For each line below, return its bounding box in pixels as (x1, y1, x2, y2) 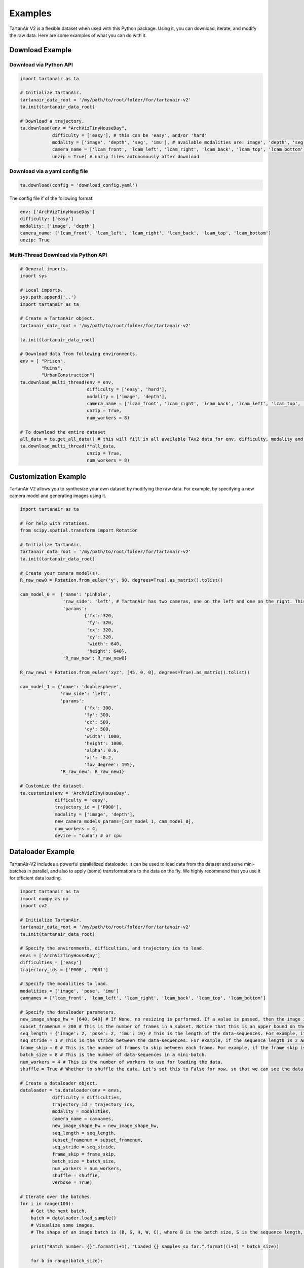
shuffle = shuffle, (52, 1172, 101, 1178)
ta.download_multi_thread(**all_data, (20, 443, 117, 449)
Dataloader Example (9, 848, 75, 856)
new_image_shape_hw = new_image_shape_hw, (52, 1123, 159, 1129)
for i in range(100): (20, 1201, 74, 1207)
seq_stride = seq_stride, (52, 1144, 117, 1150)
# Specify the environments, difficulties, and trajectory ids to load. (20, 945, 205, 951)
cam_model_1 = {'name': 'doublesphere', (20, 684, 122, 689)
